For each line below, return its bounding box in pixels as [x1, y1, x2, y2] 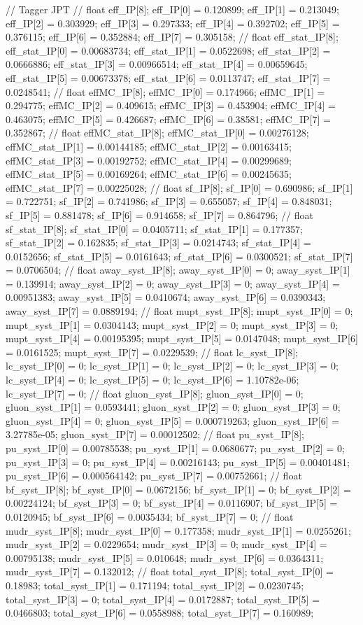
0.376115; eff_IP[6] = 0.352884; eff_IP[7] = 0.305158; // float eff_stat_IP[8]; [6, 29, 339, 44]
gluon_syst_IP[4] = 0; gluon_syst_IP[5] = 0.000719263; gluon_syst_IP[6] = [6, 413, 340, 428]
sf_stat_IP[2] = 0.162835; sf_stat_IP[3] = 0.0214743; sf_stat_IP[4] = [6, 235, 311, 250]
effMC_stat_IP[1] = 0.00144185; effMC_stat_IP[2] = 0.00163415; [6, 139, 292, 153]
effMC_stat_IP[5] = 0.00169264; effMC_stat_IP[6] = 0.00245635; [6, 167, 292, 181]
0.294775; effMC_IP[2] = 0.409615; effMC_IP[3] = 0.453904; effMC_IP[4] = [6, 98, 336, 113]
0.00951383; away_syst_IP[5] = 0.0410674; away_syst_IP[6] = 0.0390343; [6, 290, 326, 304]
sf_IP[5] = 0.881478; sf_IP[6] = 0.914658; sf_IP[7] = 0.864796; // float [6, 207, 313, 222]
